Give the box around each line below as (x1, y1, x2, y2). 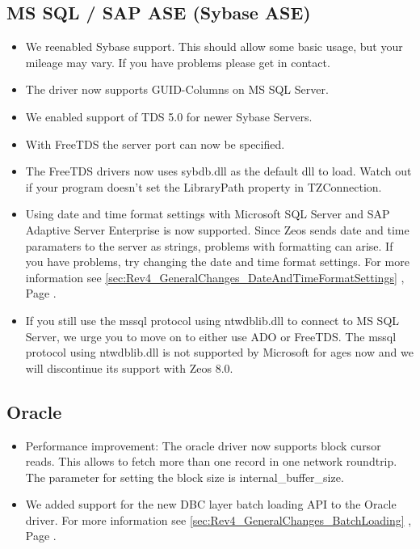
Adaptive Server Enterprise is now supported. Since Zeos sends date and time (25, 221, 409, 238)
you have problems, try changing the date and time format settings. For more (25, 253, 409, 270)
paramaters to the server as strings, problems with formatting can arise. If (25, 237, 393, 254)
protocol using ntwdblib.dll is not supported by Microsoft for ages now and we (25, 344, 414, 361)
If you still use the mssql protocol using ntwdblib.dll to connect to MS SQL (25, 311, 400, 328)
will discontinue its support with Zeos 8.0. (25, 359, 233, 376)
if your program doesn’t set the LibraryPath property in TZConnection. (25, 178, 382, 195)
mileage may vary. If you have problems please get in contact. (25, 53, 330, 70)
